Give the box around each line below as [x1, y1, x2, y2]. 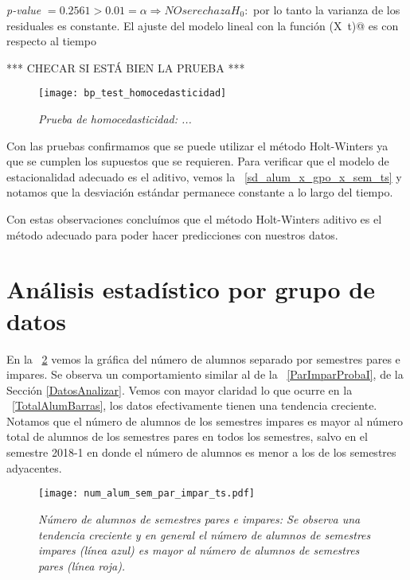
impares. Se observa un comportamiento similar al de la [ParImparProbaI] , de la [6, 366, 404, 383]
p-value [6, 2, 41, 18]
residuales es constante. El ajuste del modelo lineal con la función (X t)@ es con [6, 17, 399, 33]
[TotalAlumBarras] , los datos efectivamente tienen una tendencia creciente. [12, 397, 377, 414]
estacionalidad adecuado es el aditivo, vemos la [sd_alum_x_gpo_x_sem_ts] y [6, 168, 402, 185]
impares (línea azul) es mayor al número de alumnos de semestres [38, 542, 360, 559]
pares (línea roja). [38, 557, 126, 574]
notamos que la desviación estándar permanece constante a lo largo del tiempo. [6, 184, 393, 200]
